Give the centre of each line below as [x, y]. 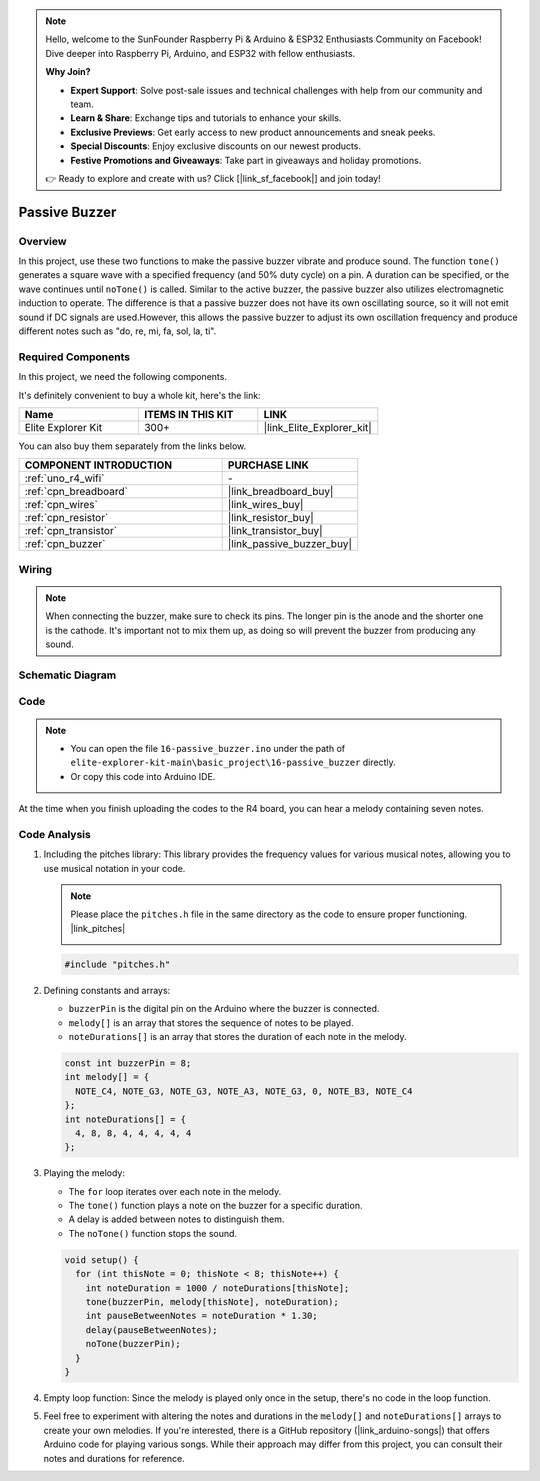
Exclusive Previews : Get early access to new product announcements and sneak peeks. [253, 132]
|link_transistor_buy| [275, 531]
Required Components [74, 357]
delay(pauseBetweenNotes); [152, 1329]
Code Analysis [55, 834]
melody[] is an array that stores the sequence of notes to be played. [211, 1022]
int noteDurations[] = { [125, 1119]
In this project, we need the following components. [122, 377]
